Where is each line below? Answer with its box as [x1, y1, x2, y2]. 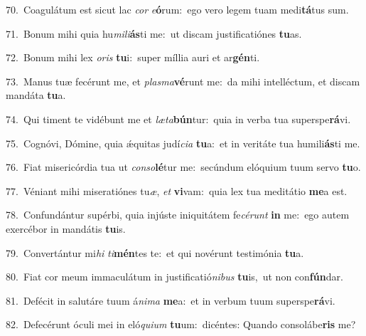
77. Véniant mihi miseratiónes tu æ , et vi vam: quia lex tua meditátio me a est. [6, 183, 348, 198]
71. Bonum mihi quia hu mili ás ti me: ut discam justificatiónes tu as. [6, 26, 302, 41]
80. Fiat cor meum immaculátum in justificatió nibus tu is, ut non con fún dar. [6, 269, 343, 284]
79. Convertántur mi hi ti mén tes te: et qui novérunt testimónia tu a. [6, 245, 304, 260]
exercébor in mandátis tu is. [6, 221, 126, 236]
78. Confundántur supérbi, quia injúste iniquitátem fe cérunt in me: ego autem [6, 207, 350, 222]
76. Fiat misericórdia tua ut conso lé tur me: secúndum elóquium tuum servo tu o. [6, 159, 361, 174]
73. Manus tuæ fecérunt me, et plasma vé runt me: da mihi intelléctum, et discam [6, 73, 360, 88]
